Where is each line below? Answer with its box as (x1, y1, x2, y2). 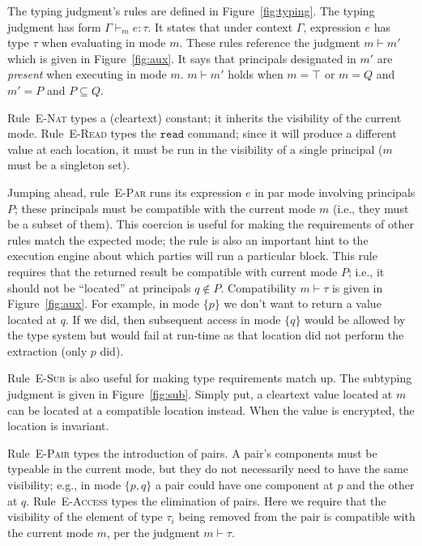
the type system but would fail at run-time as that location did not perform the (7, 326, 404, 343)
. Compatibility (220, 279, 296, 296)
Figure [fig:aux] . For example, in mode (7, 295, 199, 312)
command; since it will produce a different (187, 125, 397, 142)
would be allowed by (305, 310, 406, 327)
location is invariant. (7, 417, 109, 434)
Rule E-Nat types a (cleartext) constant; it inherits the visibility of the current (7, 109, 402, 126)
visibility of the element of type (7, 508, 163, 525)
